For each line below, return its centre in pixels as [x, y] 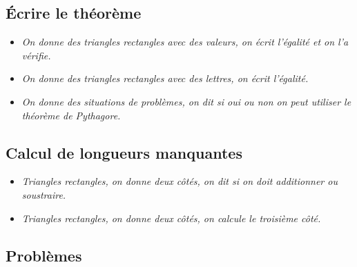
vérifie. [36, 55]
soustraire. [44, 194]
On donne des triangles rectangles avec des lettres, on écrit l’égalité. [165, 78]
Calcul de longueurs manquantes [124, 152]
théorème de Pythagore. [71, 115]
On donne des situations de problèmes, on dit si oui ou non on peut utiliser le [186, 101]
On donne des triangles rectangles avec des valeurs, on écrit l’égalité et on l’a [185, 42]
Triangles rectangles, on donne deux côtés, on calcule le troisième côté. [171, 218]
